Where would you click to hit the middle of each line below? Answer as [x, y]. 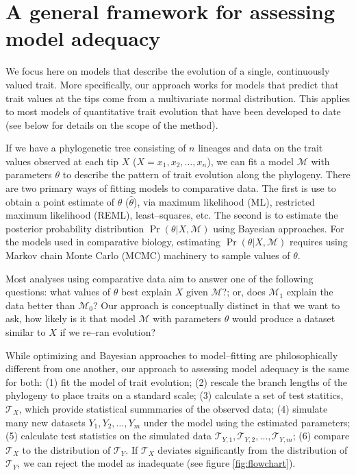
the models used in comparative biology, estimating [113, 242]
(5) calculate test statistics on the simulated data [109, 436]
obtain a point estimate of [60, 201]
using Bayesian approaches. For [279, 228]
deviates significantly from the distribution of [253, 449]
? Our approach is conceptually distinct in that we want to [217, 305]
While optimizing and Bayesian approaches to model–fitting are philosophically [172, 355]
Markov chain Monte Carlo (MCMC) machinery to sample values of [148, 255]
